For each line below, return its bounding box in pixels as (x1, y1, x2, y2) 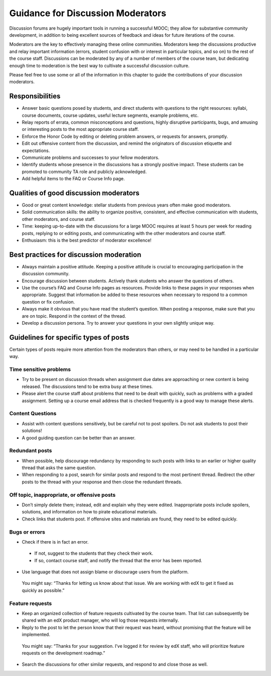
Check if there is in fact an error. (22, 539, 89, 545)
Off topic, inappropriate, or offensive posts (9, 491, 116, 498)
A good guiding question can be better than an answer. (22, 434, 135, 440)
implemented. (22, 632, 50, 638)
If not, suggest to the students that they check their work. (34, 550, 154, 556)
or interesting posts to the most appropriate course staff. (22, 126, 139, 132)
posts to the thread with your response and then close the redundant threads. (22, 479, 183, 485)
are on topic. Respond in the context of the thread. (22, 313, 126, 319)
